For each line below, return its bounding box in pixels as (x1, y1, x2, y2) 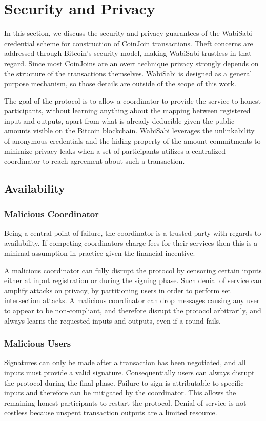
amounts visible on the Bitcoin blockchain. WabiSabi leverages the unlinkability (4, 125, 255, 136)
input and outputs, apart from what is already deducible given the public (4, 115, 235, 126)
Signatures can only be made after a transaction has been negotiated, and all (4, 357, 246, 368)
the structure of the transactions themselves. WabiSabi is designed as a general (4, 68, 252, 78)
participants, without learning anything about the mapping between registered (4, 105, 251, 116)
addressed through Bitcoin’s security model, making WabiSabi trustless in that (4, 48, 252, 58)
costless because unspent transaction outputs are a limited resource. (4, 407, 217, 418)
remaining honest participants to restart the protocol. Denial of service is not (4, 397, 247, 408)
